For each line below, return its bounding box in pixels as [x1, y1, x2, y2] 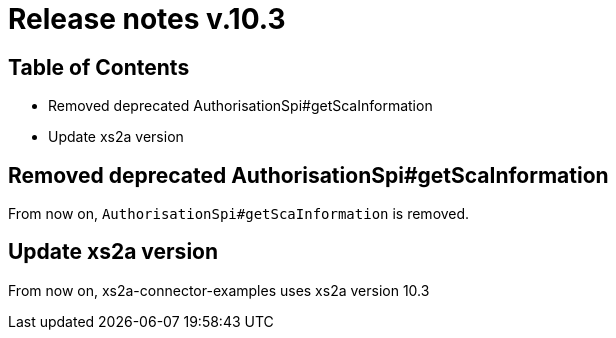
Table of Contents [8, 54, 190, 80]
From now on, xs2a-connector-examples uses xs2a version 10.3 [8, 281, 430, 299]
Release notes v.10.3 [8, 2, 286, 36]
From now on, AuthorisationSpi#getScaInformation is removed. [8, 205, 470, 223]
